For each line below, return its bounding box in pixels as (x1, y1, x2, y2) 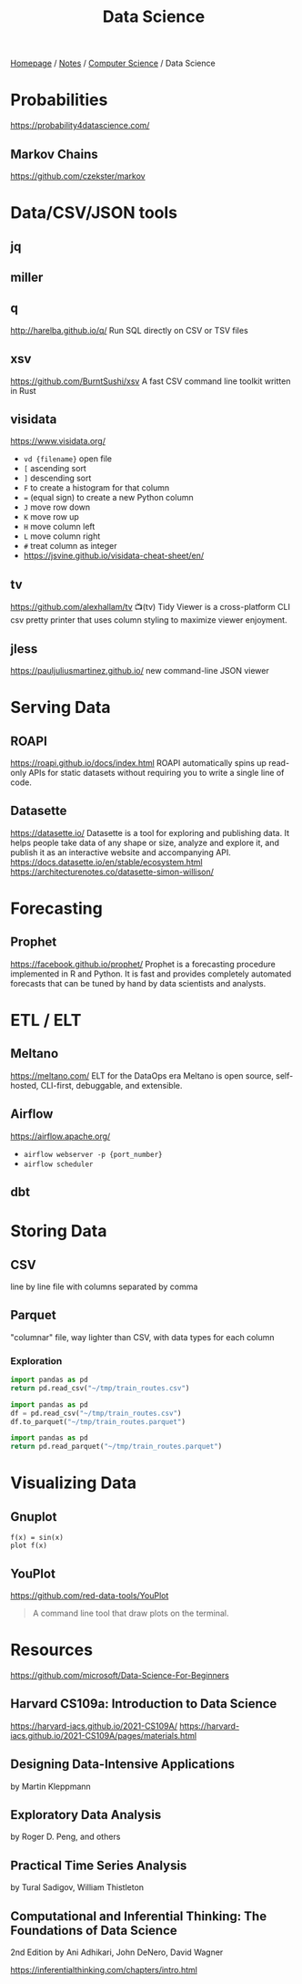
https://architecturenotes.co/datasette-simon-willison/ (10, 866, 215, 877)
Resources (10, 1639, 94, 1660)
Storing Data (10, 1221, 107, 1242)
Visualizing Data (10, 1472, 137, 1493)
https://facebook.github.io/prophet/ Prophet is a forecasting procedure (10, 958, 276, 969)
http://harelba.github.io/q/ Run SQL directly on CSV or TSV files (10, 325, 248, 336)
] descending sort (23, 472, 92, 484)
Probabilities (10, 89, 108, 110)
